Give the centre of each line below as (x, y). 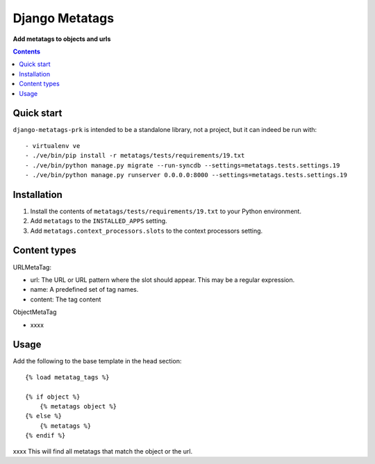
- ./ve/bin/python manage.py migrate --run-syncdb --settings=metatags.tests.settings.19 (183, 165)
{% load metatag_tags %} (67, 377)
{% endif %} (45, 436)
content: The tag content (66, 299)
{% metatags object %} (78, 406)
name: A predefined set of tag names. (84, 290)
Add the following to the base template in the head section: (97, 361)
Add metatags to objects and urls (62, 39)
